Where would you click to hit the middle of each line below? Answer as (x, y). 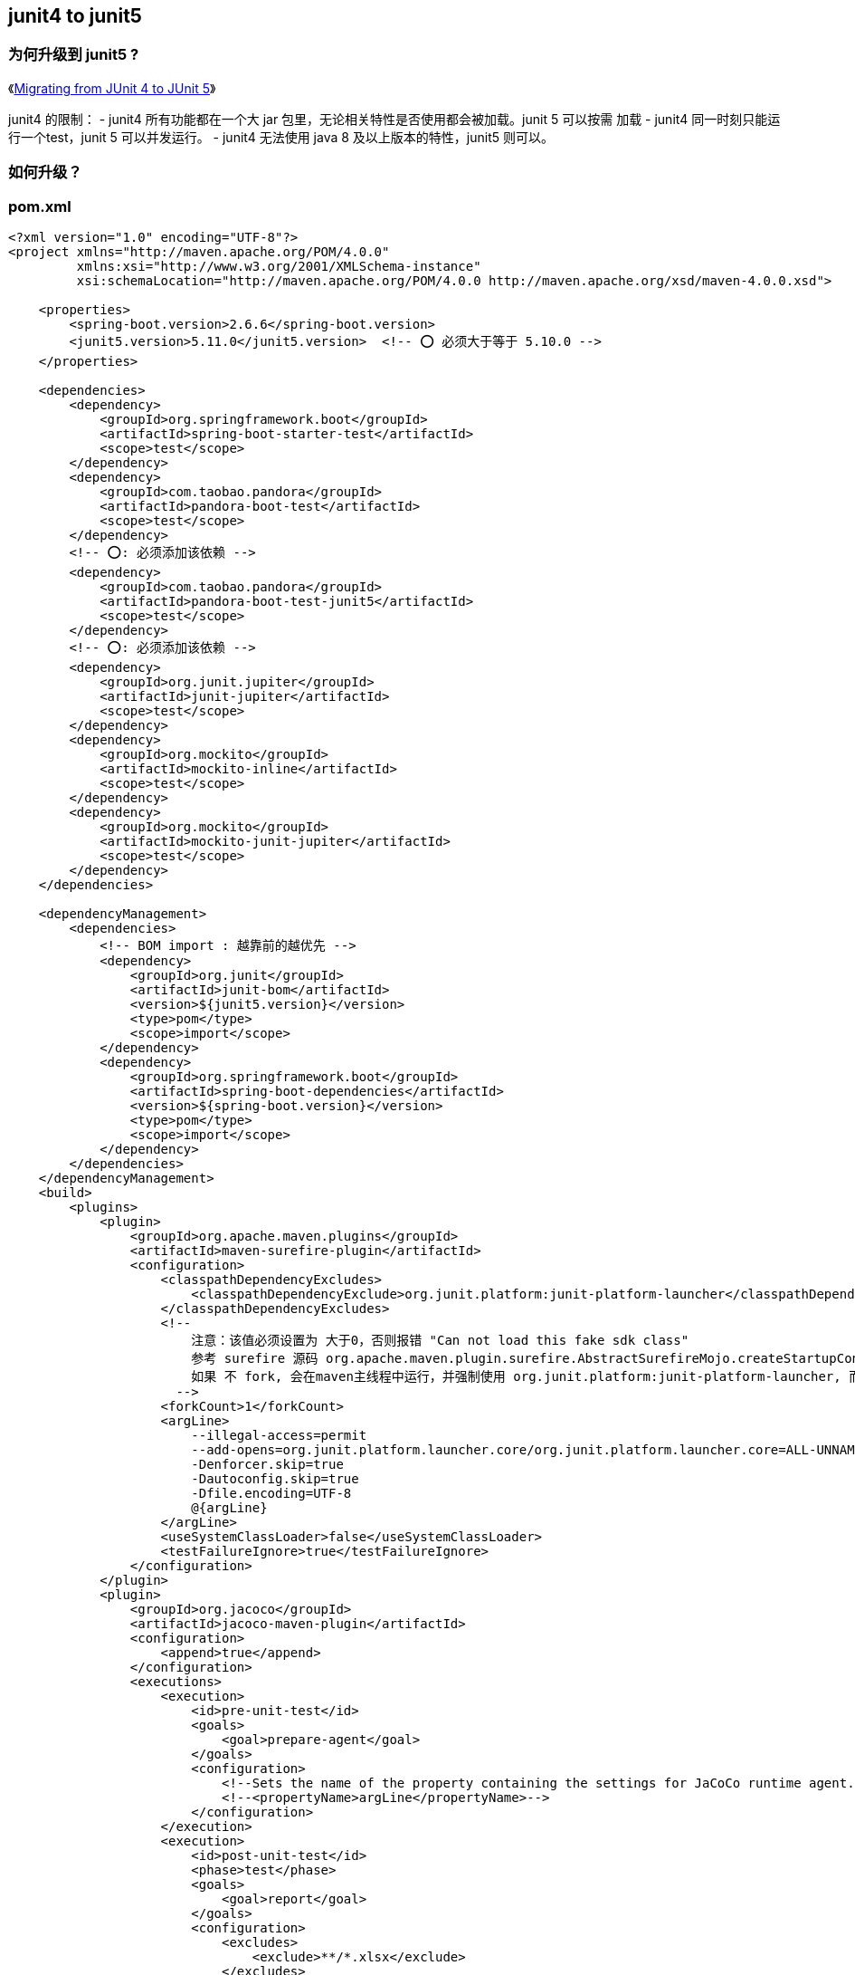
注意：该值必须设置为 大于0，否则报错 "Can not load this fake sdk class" (440, 1340)
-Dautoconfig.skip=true (275, 1478)
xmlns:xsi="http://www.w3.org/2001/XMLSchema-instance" (279, 266)
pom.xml (40, 206)
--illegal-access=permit (279, 1435)
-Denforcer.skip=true (267, 1464)
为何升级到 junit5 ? (74, 55)
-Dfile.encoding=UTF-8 (271, 1493)
